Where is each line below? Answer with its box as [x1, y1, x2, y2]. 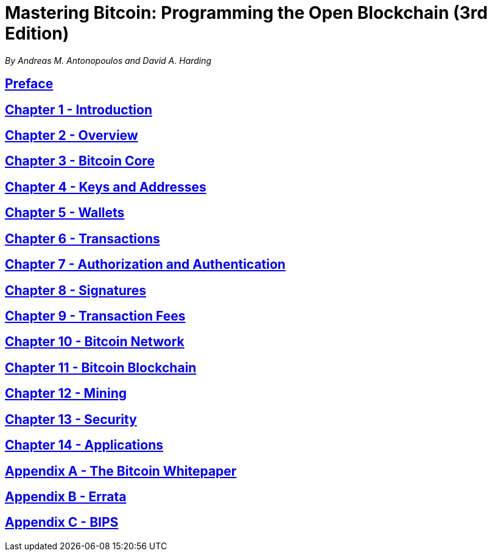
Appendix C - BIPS [5, 515, 119, 530]
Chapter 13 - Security [5, 411, 137, 427]
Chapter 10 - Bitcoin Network [5, 334, 184, 350]
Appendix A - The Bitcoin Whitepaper [5, 463, 237, 479]
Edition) [5, 23, 69, 44]
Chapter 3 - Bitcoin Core [5, 153, 155, 169]
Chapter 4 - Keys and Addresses [5, 179, 206, 195]
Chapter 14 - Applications [5, 437, 163, 453]
